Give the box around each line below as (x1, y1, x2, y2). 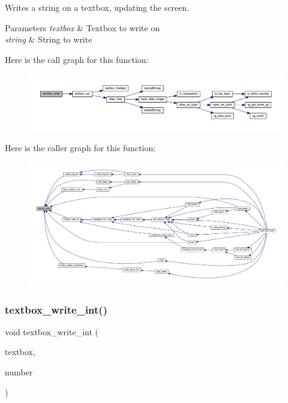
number (5, 365, 33, 378)
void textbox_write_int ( (5, 325, 99, 338)
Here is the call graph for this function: (5, 53, 149, 65)
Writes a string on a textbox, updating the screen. (5, 1, 190, 13)
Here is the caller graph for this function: (5, 141, 156, 154)
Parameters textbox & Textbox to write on (5, 21, 160, 34)
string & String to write (5, 33, 92, 46)
